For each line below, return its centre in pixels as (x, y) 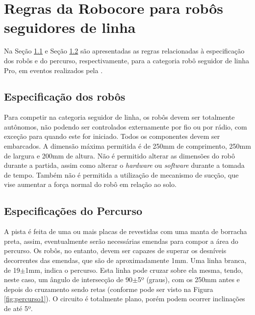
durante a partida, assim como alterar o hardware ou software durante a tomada (124, 165)
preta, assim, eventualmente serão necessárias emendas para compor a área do (121, 241)
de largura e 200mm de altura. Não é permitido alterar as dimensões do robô (120, 155)
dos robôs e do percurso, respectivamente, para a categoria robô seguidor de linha (127, 60)
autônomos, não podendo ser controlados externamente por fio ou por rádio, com (126, 126)
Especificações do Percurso (73, 211)
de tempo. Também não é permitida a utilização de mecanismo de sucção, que (121, 174)
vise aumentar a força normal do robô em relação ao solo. (90, 184)
